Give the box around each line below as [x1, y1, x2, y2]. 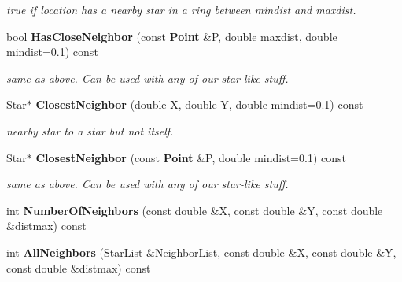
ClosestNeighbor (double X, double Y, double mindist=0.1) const [35, 96, 363, 113]
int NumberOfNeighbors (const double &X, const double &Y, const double [6, 202, 383, 218]
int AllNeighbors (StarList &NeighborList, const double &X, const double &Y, [6, 243, 396, 260]
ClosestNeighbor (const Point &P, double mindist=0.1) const [35, 149, 346, 165]
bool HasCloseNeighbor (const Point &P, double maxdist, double [6, 28, 337, 44]
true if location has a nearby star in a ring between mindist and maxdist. [6, 2, 356, 17]
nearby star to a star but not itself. [6, 122, 174, 139]
